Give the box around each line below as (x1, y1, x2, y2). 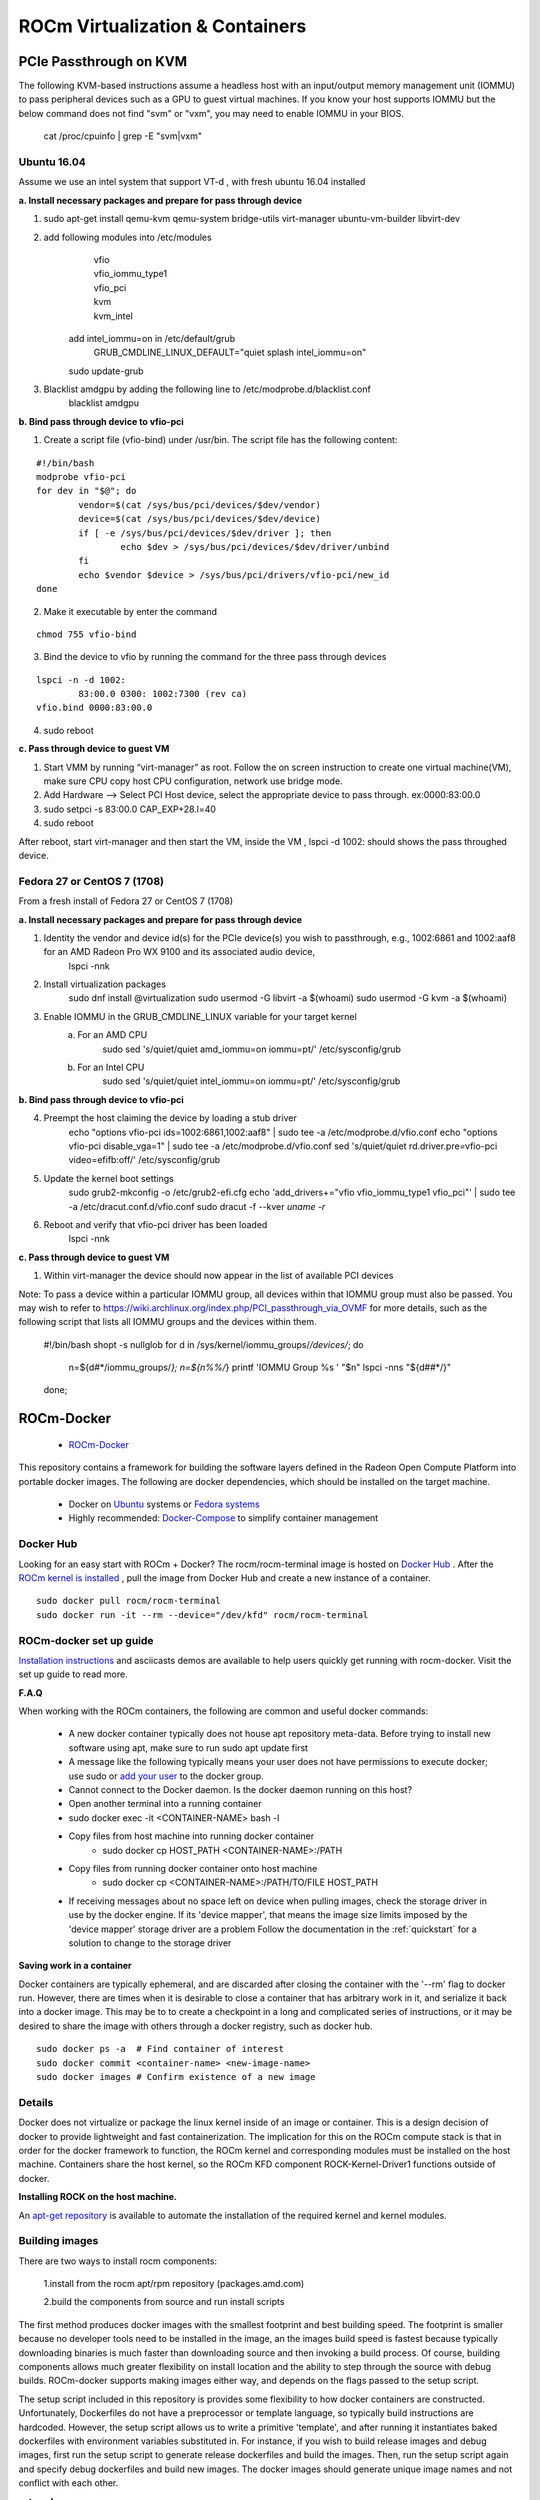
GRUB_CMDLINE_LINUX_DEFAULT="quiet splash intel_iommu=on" (93, 346, 367, 359)
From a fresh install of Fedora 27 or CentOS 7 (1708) (18, 895, 234, 907)
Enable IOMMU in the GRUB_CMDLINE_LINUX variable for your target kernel (43, 1010, 357, 1022)
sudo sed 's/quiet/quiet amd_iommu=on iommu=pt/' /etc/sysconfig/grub (102, 1043, 402, 1055)
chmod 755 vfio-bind (36, 628, 137, 640)
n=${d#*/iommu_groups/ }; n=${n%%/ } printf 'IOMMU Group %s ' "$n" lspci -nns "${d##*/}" (68, 1361, 452, 1374)
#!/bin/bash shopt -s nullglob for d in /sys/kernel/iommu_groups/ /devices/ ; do (43, 1338, 364, 1350)
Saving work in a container (18, 1960, 132, 1972)
